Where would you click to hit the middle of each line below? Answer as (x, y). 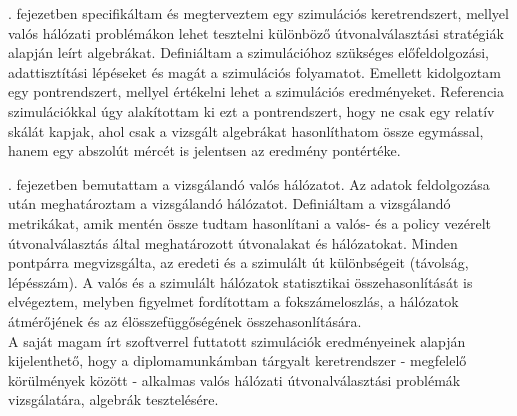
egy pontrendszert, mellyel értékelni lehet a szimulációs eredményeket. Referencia (256, 91)
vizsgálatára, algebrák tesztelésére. (113, 399)
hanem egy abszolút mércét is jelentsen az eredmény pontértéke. (204, 150)
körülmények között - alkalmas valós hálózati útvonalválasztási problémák (234, 379)
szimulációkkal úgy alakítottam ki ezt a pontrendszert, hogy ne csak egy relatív (251, 110)
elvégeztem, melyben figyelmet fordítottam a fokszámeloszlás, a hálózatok (233, 301)
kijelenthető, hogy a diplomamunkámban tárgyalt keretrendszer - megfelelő (237, 360)
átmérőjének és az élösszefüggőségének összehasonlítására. (185, 320)
